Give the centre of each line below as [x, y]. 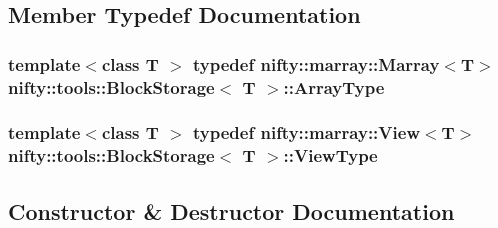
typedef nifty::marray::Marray [316, 63]
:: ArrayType [334, 86]
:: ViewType [330, 155]
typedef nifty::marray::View [306, 132]
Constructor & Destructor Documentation [231, 210]
